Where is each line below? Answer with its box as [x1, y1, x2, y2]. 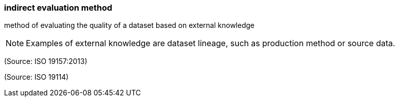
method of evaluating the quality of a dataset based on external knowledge [4, 21, 255, 30]
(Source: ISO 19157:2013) [4, 57, 87, 66]
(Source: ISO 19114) [4, 73, 69, 82]
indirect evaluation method [4, 3, 113, 13]
